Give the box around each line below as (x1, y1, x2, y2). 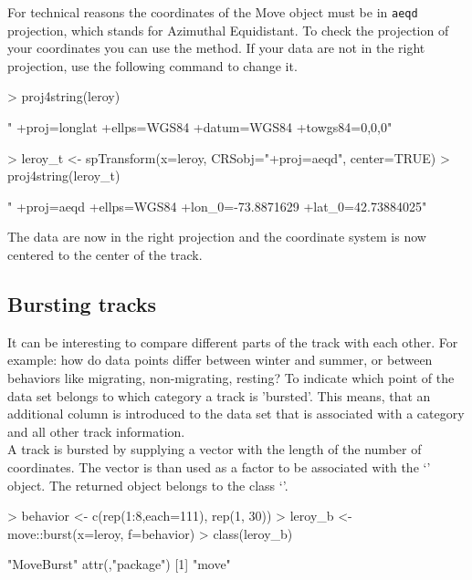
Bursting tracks (7, 289, 157, 317)
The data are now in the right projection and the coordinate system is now (7, 227, 426, 246)
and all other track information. (7, 421, 185, 440)
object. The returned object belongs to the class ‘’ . (7, 475, 288, 494)
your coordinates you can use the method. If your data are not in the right (7, 38, 425, 57)
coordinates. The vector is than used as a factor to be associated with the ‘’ (7, 457, 431, 476)
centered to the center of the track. (7, 245, 203, 264)
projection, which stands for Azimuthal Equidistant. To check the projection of (7, 20, 449, 39)
